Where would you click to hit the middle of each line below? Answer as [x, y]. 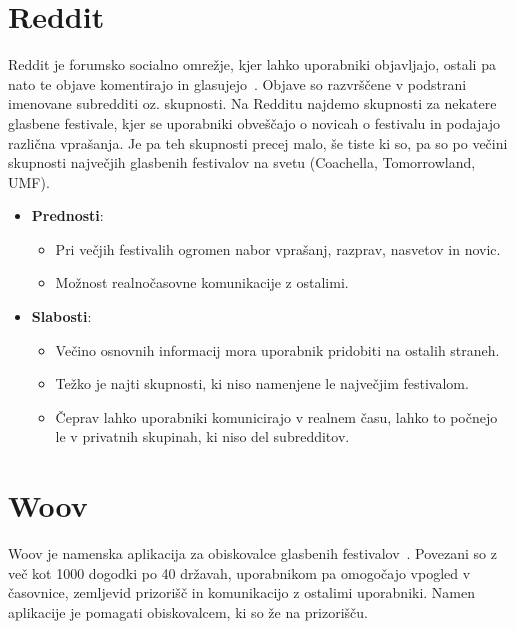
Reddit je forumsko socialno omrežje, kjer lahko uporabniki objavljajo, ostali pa [252, 64]
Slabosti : [61, 316]
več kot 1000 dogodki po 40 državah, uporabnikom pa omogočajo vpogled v [239, 572]
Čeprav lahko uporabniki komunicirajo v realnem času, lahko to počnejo [276, 416]
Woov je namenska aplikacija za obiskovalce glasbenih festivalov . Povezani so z [252, 553]
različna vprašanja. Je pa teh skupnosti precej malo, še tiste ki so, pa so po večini [258, 142]
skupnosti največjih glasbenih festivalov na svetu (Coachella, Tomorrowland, [242, 162]
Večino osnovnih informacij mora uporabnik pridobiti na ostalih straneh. [277, 349]
